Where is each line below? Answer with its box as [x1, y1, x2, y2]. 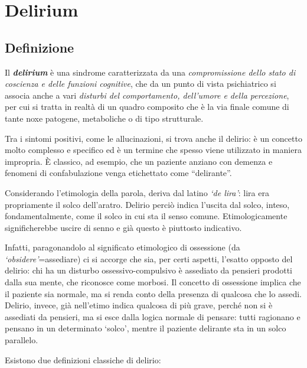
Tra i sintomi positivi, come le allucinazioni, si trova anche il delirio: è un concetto [5, 132, 302, 144]
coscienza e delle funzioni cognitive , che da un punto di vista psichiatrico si [5, 77, 276, 90]
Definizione [5, 38, 74, 56]
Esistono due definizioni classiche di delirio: [5, 353, 161, 366]
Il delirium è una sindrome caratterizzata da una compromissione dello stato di [5, 66, 296, 78]
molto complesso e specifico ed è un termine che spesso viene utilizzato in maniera [5, 144, 302, 156]
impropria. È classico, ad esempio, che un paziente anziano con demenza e [5, 155, 273, 167]
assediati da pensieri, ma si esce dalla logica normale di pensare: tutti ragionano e [5, 310, 301, 323]
